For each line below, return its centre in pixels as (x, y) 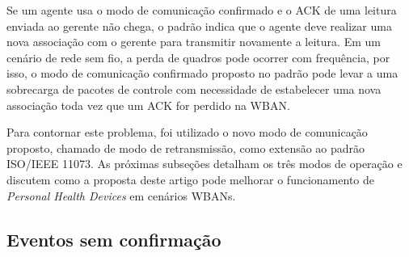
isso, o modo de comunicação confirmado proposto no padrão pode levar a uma (202, 73)
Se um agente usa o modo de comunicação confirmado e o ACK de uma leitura (202, 10)
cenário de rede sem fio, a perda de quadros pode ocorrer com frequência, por (198, 57)
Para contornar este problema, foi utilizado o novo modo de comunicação (187, 132)
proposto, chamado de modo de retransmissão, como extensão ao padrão (186, 147)
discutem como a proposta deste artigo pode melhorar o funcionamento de (190, 179)
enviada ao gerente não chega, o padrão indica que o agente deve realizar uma (199, 25)
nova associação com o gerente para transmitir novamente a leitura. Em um (194, 42)
